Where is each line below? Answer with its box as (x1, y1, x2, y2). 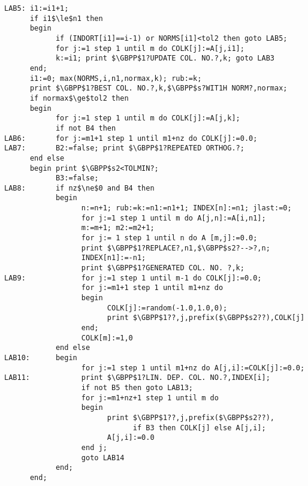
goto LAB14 (81, 453, 125, 462)
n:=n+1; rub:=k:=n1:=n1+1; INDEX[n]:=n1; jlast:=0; (81, 204, 292, 213)
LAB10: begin (4, 353, 77, 362)
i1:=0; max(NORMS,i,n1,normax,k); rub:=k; (29, 74, 202, 83)
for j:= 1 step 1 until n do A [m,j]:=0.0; (81, 234, 258, 243)
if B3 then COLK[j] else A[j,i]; (132, 423, 266, 432)
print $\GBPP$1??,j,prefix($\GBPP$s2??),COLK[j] (107, 313, 305, 322)
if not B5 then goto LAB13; (81, 383, 193, 392)
